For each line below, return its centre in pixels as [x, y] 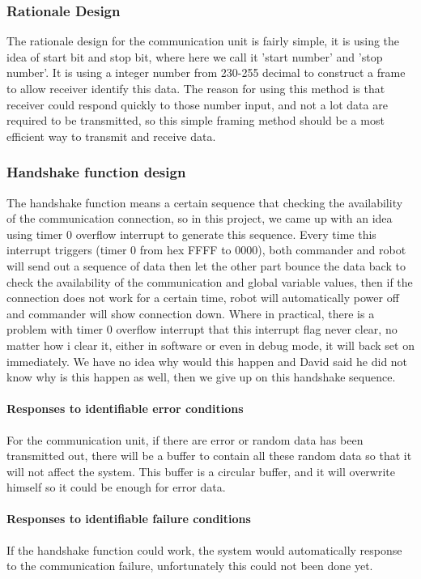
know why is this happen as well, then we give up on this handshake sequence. [201, 377]
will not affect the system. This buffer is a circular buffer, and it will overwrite [201, 471]
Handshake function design [96, 172]
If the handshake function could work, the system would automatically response [204, 549]
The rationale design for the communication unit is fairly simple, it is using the [203, 41]
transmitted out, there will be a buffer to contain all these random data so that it [209, 456]
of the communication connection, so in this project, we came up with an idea [200, 218]
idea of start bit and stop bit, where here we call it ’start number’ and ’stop [195, 56]
